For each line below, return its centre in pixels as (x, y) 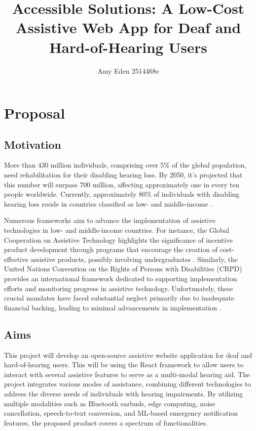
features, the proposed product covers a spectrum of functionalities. (106, 422)
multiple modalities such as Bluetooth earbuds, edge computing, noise (110, 403)
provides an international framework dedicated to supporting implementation (121, 279)
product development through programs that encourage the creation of (111, 249)
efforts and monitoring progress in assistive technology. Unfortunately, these (119, 288)
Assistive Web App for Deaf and (128, 27)
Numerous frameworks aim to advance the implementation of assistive (110, 220)
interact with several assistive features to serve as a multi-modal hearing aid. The (127, 374)
